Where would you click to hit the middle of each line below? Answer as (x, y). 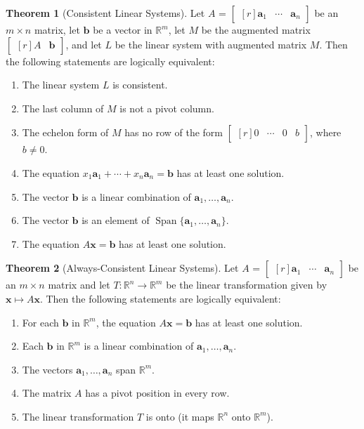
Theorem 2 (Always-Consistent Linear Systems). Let (122, 268)
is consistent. (140, 85)
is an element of (116, 220)
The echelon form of (65, 132)
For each (40, 322)
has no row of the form (174, 132)
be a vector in (123, 29)
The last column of (63, 108)
